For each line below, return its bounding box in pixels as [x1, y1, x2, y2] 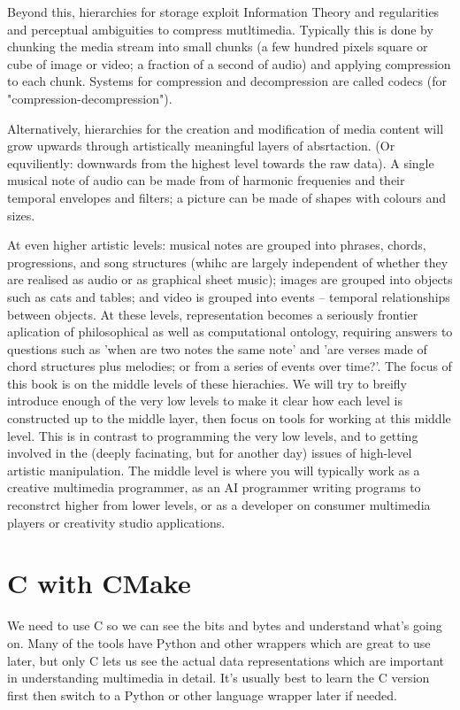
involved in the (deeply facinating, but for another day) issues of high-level [7, 444, 412, 462]
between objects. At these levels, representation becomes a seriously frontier [7, 305, 418, 323]
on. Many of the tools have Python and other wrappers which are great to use [7, 633, 431, 652]
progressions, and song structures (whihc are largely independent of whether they [7, 252, 448, 271]
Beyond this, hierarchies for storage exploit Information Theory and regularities [7, 3, 440, 20]
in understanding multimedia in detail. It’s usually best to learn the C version [7, 668, 430, 687]
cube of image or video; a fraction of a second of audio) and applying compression [7, 54, 451, 73]
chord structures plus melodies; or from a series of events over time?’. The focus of [7, 357, 452, 375]
